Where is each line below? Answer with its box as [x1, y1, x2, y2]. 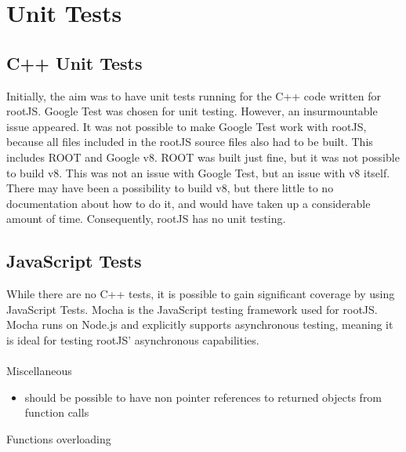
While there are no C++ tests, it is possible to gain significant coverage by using [6, 286, 395, 302]
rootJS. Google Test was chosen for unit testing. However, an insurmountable [6, 103, 378, 119]
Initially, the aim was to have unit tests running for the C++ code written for [6, 87, 381, 104]
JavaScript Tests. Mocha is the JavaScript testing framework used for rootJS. [6, 301, 378, 317]
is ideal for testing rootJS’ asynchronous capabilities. [6, 331, 259, 348]
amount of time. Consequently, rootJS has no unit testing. [6, 210, 286, 227]
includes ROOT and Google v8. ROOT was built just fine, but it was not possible [6, 148, 400, 165]
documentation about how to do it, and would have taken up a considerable [6, 195, 371, 211]
